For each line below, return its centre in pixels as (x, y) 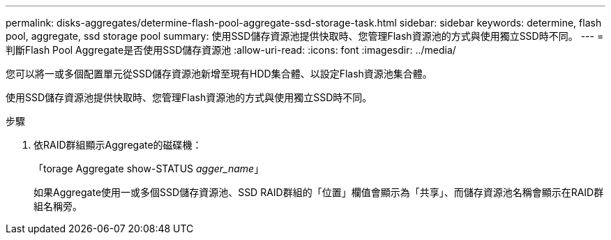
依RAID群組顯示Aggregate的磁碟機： (118, 145)
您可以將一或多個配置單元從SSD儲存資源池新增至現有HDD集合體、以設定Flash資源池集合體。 (219, 74)
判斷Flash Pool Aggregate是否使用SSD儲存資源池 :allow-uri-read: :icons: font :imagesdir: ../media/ (231, 50)
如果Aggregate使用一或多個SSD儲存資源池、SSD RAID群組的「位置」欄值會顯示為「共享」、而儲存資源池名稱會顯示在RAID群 (319, 192)
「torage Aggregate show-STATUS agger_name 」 (149, 168)
